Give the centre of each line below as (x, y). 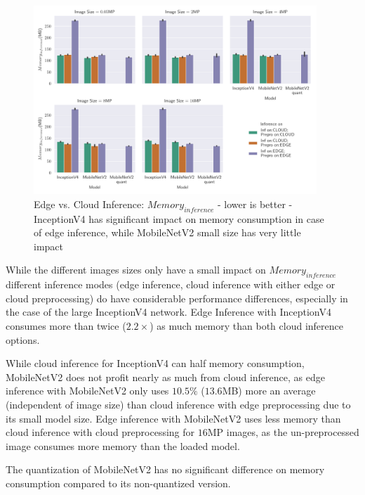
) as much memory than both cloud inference (246, 326)
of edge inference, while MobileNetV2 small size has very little (167, 232)
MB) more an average (269, 391)
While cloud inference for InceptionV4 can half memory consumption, (155, 363)
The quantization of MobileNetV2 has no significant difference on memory (165, 469)
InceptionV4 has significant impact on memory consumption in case (179, 218)
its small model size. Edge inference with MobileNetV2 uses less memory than (173, 418)
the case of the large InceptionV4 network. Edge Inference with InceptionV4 (168, 312)
